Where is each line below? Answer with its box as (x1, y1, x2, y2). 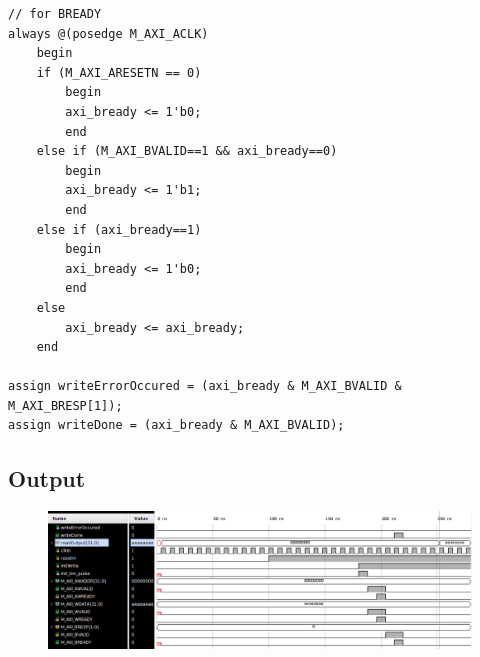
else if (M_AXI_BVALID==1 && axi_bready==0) (36, 144, 338, 159)
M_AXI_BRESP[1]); (8, 398, 123, 413)
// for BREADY (8, 7, 102, 21)
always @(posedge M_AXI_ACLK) (8, 26, 209, 41)
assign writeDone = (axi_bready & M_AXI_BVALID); (8, 418, 345, 433)
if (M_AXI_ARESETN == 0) (36, 65, 202, 80)
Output (8, 463, 86, 494)
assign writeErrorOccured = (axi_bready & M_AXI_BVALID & (8, 379, 402, 394)
